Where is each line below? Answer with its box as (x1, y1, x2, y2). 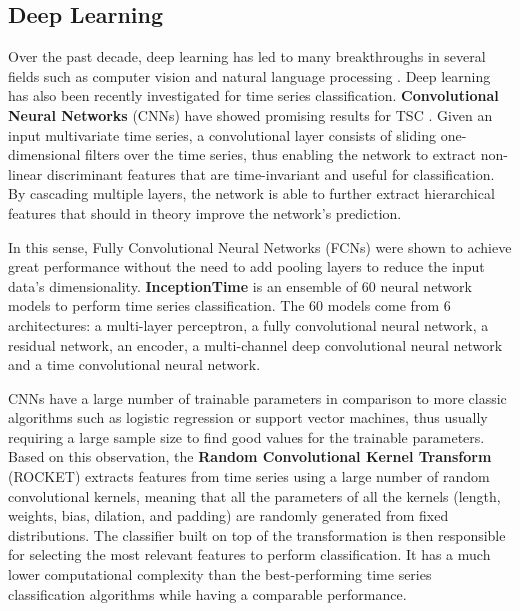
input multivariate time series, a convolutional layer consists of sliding (8, 124, 436, 145)
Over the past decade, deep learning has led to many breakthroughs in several (8, 46, 486, 67)
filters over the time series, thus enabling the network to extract (85, 144, 476, 165)
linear (8, 163, 43, 184)
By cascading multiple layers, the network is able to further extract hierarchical (8, 183, 495, 204)
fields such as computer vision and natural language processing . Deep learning (8, 65, 491, 86)
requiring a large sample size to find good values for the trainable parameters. (8, 426, 485, 447)
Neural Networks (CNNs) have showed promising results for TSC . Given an (8, 104, 493, 125)
